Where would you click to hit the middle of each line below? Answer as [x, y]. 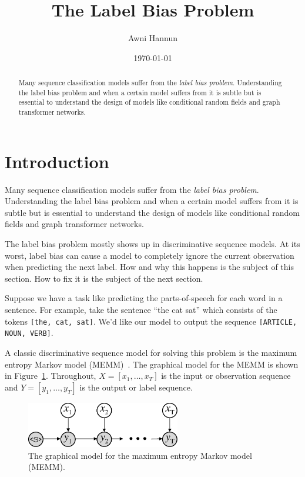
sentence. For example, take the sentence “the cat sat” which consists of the [141, 310]
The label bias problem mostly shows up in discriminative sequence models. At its [152, 244]
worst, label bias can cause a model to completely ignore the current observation [150, 255]
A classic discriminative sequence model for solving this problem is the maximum [151, 352]
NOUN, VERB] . [29, 333]
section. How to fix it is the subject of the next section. [104, 278]
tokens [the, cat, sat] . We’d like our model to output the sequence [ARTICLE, [151, 321]
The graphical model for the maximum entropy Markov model [140, 455]
